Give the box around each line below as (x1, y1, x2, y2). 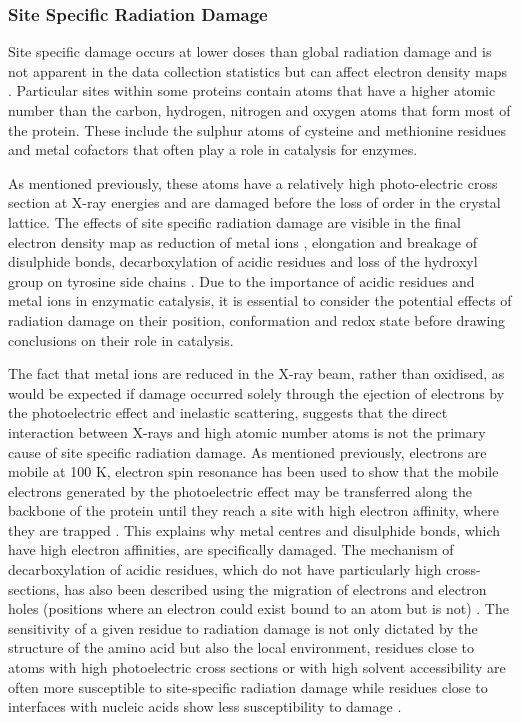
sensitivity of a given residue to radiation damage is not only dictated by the (8, 617, 478, 638)
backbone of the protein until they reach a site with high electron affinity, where (8, 500, 500, 521)
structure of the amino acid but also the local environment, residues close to (8, 637, 475, 658)
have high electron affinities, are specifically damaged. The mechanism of (8, 539, 454, 560)
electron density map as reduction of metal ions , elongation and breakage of (8, 231, 477, 252)
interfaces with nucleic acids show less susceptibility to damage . (8, 696, 402, 717)
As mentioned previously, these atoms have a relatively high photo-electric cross (8, 172, 498, 193)
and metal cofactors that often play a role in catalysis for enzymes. (8, 139, 418, 160)
